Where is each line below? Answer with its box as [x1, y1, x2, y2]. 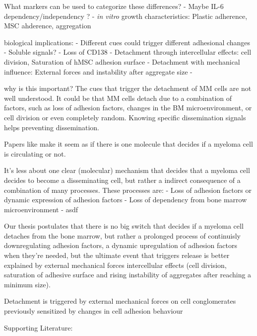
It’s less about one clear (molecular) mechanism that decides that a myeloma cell [4, 165, 250, 175]
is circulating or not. [4, 148, 66, 159]
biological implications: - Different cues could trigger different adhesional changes [4, 37, 251, 47]
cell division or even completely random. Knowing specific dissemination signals [4, 112, 246, 122]
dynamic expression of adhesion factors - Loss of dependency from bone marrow [4, 194, 247, 205]
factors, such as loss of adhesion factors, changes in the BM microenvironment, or [4, 102, 252, 113]
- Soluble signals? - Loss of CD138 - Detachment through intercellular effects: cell [4, 47, 252, 57]
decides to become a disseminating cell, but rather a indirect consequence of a [4, 174, 241, 185]
